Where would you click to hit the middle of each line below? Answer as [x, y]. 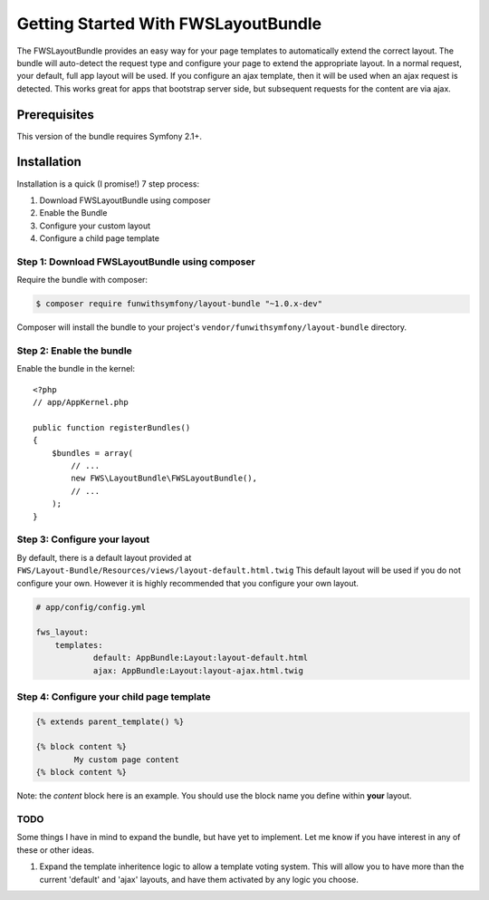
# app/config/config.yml [91, 607]
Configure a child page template [100, 238]
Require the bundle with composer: [82, 280]
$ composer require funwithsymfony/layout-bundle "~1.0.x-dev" [179, 304]
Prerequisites [55, 115]
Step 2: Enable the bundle [75, 351]
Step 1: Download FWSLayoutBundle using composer [136, 261]
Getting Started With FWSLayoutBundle [169, 24]
